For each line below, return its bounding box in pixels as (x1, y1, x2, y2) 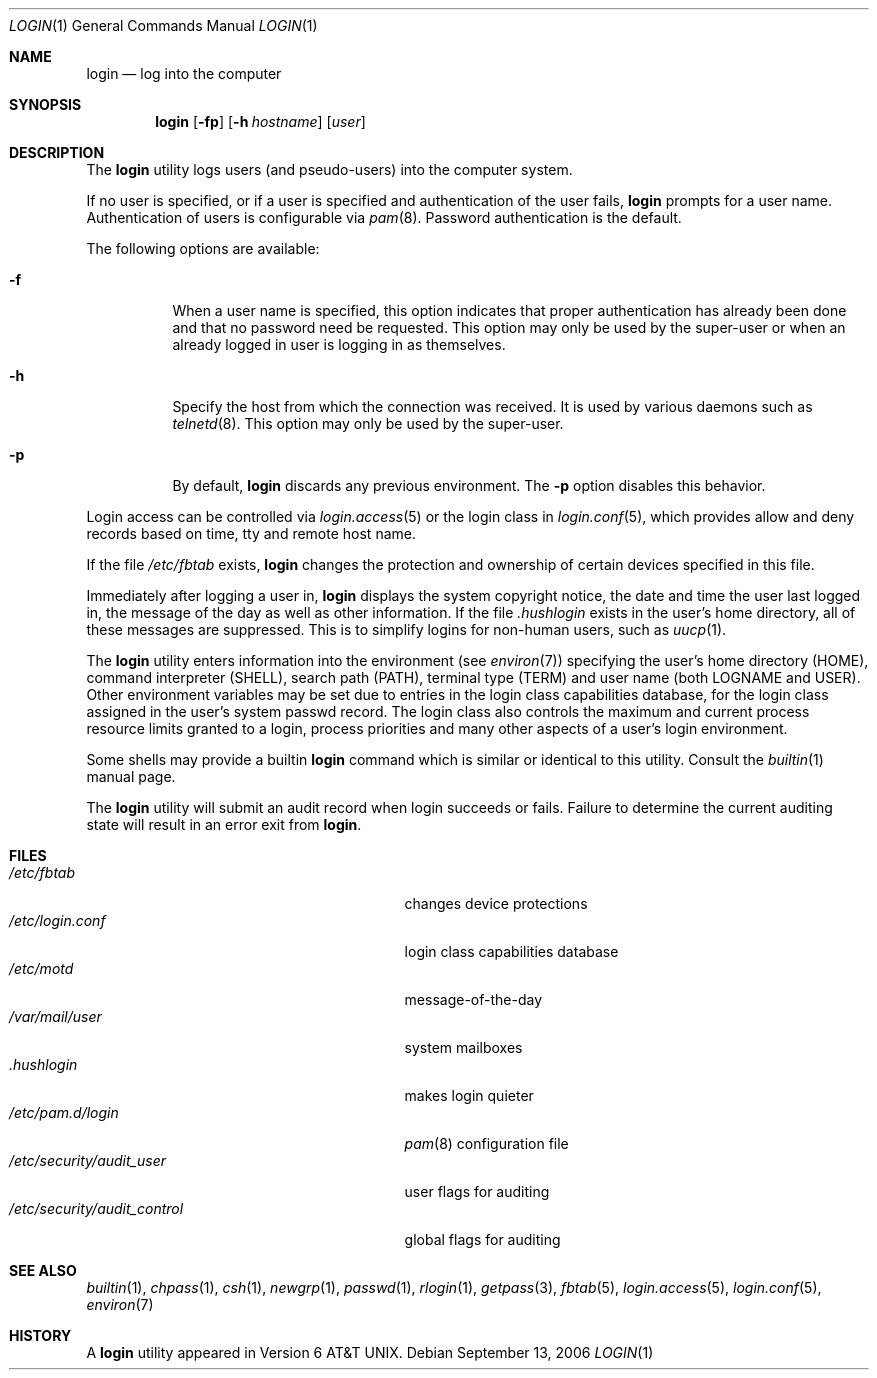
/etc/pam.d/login (9, 1104, 119, 1121)
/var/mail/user (9, 1008, 102, 1025)
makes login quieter (404, 1087, 534, 1104)
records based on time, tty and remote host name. (86, 525, 416, 542)
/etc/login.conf (9, 912, 106, 929)
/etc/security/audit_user (9, 1152, 166, 1169)
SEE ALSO (9, 1262, 77, 1279)
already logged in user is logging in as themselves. (172, 336, 506, 353)
